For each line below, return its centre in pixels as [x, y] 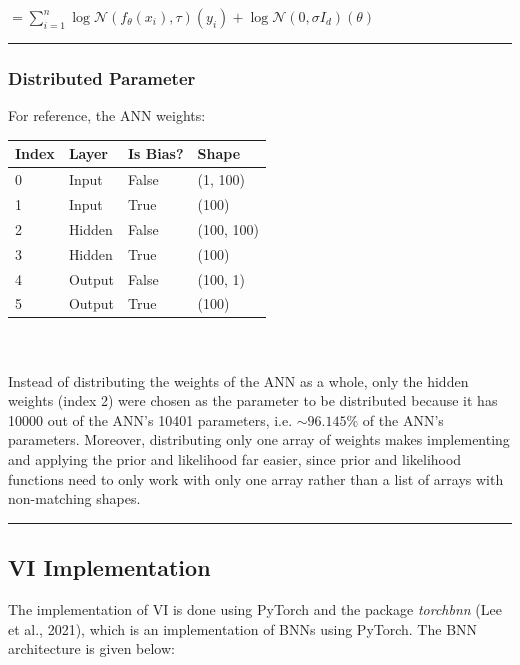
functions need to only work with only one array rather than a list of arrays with [256, 478]
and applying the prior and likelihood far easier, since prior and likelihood [235, 459]
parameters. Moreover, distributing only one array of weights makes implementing [259, 439]
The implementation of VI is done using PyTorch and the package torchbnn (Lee [255, 609]
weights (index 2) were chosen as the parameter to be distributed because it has [253, 400]
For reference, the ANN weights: [107, 115]
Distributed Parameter [102, 77]
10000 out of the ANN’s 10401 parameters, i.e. [150, 419]
